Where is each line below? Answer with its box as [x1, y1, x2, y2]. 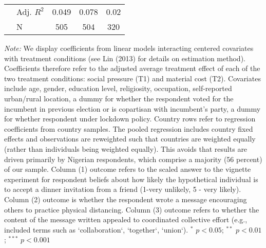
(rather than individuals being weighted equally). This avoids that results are [4, 143, 248, 154]
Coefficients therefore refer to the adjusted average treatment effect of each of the [4, 63, 260, 74]
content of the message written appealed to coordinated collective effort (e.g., [4, 214, 248, 225]
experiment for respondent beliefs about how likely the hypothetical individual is [4, 173, 258, 184]
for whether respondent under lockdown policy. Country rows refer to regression [4, 113, 256, 124]
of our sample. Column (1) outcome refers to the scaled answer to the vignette [4, 164, 251, 174]
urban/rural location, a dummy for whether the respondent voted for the [4, 93, 234, 103]
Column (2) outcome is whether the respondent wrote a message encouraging [4, 193, 247, 204]
